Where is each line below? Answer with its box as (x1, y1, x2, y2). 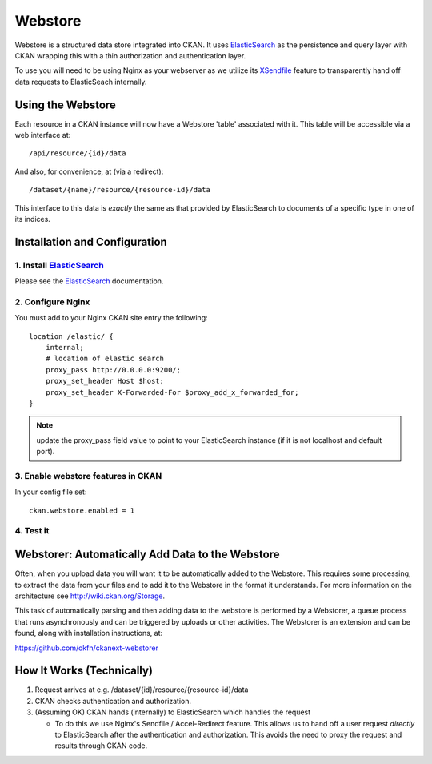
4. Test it (14, 525, 50, 537)
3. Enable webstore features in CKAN (14, 470, 162, 481)
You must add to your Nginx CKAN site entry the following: (14, 313, 208, 323)
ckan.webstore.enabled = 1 (29, 505, 135, 515)
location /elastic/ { (29, 332, 114, 340)
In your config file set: (14, 487, 87, 497)
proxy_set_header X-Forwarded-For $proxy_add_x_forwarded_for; (45, 388, 299, 396)
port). (36, 447, 55, 456)
